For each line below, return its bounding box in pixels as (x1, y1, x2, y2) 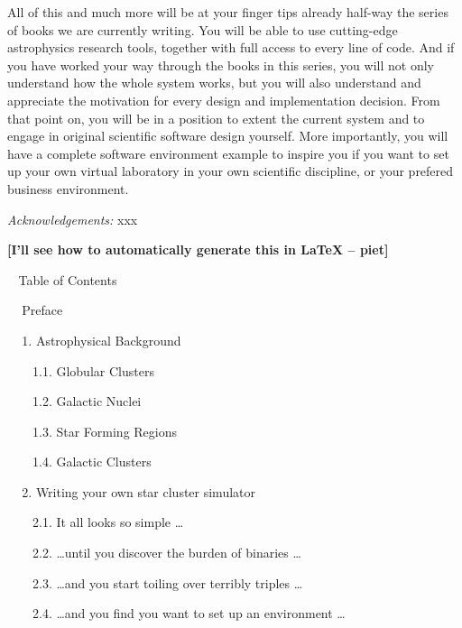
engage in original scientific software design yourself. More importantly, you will (7, 126, 448, 145)
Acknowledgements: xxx (7, 209, 138, 228)
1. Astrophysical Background (22, 330, 181, 349)
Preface (22, 300, 63, 319)
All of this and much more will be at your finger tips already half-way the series (7, 3, 448, 21)
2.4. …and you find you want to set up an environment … (32, 604, 346, 623)
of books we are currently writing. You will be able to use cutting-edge (7, 20, 398, 39)
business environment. (7, 179, 129, 198)
